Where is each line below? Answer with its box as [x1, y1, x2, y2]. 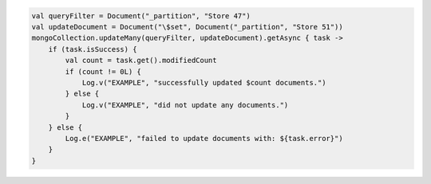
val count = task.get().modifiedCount [65, 56, 217, 65]
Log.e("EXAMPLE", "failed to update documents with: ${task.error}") [65, 134, 343, 143]
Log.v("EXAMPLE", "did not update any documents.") [81, 100, 289, 109]
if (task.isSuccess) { [48, 45, 137, 53]
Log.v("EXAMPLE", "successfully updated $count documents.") [81, 78, 326, 87]
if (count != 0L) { [65, 67, 141, 76]
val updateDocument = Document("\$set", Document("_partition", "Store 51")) [31, 22, 343, 31]
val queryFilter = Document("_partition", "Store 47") [31, 11, 251, 20]
